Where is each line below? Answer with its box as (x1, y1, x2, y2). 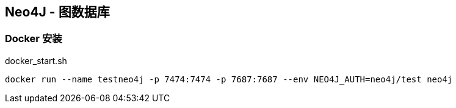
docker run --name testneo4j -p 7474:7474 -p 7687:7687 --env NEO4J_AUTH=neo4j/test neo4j (5, 74, 453, 84)
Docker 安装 (5, 32, 62, 45)
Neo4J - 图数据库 (5, 4, 110, 20)
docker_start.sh (5, 55, 67, 66)
